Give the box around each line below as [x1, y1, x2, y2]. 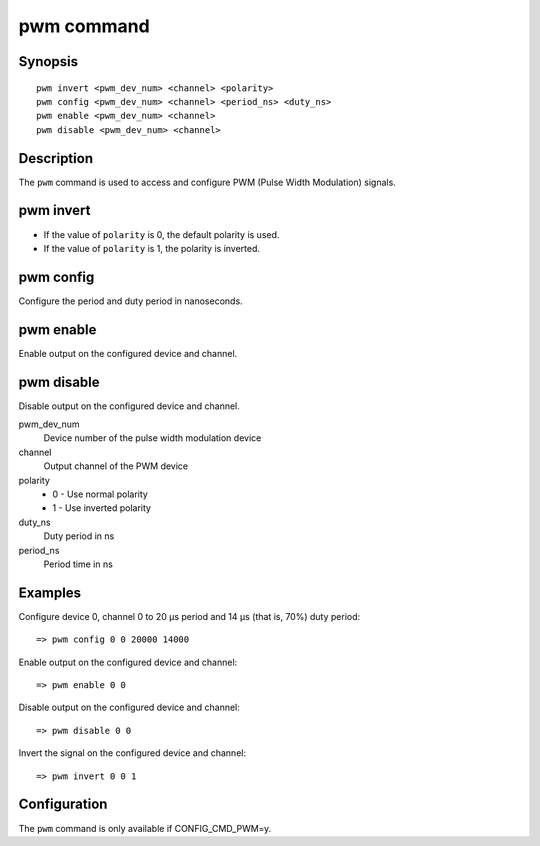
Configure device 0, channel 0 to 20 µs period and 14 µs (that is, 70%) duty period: [18, 610, 361, 622]
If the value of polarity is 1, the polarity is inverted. [43, 242, 260, 254]
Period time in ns [43, 558, 114, 570]
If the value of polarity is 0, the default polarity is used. [43, 228, 280, 240]
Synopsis [18, 53, 79, 70]
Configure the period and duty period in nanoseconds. [18, 295, 244, 307]
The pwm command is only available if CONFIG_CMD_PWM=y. [18, 822, 272, 834]
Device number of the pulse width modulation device [43, 432, 262, 444]
